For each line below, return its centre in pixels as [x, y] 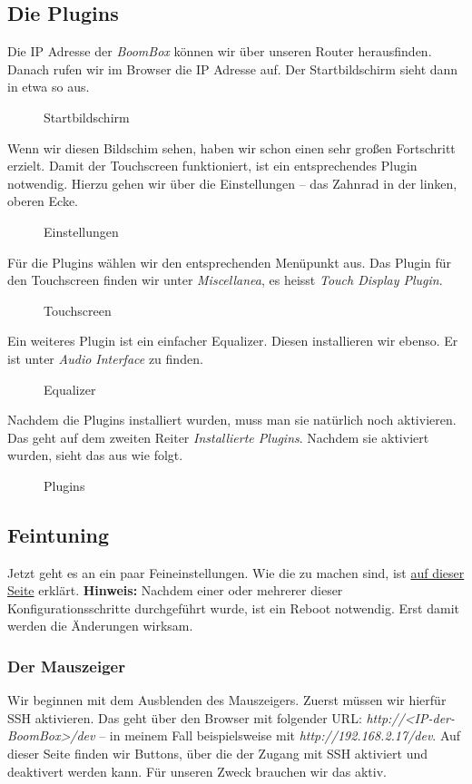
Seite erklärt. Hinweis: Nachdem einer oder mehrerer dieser [175, 590]
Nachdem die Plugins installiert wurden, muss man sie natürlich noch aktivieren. [232, 420]
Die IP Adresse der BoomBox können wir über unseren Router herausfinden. [220, 51]
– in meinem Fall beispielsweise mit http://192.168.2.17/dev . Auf [280, 735]
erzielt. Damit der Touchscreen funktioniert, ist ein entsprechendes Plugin [212, 166]
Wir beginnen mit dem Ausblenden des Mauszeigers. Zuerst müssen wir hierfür [227, 700]
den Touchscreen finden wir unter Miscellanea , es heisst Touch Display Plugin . [225, 280]
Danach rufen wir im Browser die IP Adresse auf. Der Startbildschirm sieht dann [233, 69]
